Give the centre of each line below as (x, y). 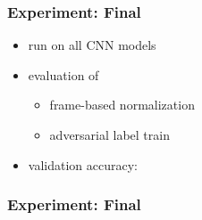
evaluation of (63, 74)
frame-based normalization (122, 105)
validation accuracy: (83, 164)
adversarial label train (109, 134)
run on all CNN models (92, 45)
